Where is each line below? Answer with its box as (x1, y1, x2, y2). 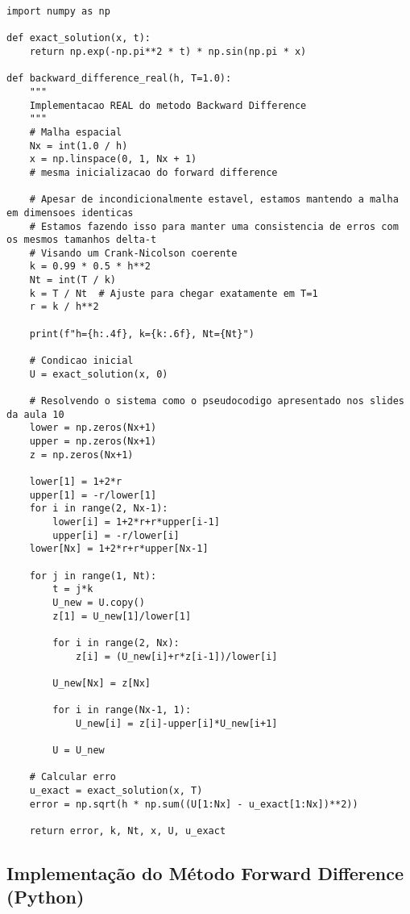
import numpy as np (6, 6, 110, 17)
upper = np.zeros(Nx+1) (29, 436, 157, 447)
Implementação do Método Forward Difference (6, 861, 404, 886)
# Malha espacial (29, 126, 122, 138)
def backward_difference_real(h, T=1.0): (6, 73, 232, 85)
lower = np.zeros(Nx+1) (29, 422, 157, 434)
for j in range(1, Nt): (29, 570, 157, 582)
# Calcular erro (29, 771, 117, 783)
